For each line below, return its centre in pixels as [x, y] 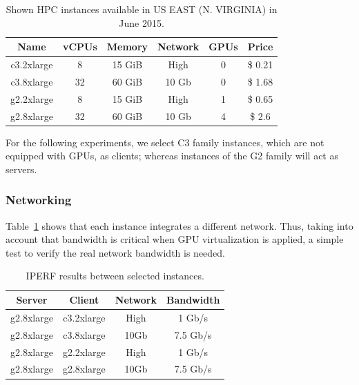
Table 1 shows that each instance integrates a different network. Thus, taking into [179, 225]
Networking [39, 200]
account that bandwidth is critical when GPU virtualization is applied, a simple [175, 239]
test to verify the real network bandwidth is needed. [115, 252]
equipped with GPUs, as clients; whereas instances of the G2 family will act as [172, 156]
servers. [21, 169]
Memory [127, 47]
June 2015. [142, 22]
